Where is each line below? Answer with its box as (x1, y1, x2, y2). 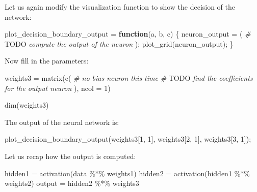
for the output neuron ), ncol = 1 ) (5, 82, 111, 93)
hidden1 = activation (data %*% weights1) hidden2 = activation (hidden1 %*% (5, 168, 250, 178)
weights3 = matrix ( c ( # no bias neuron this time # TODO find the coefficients (5, 72, 253, 83)
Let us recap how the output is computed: (5, 150, 136, 161)
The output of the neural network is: (5, 116, 119, 127)
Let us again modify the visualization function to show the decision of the (5, 2, 236, 12)
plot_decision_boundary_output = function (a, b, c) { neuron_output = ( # (5, 28, 251, 39)
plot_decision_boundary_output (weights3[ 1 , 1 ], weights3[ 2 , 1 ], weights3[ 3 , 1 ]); (5, 134, 251, 144)
